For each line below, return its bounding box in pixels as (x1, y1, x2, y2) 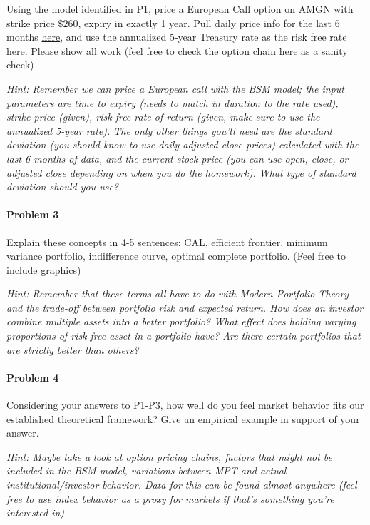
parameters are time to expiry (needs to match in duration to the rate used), (6, 95, 339, 110)
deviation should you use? (6, 179, 119, 194)
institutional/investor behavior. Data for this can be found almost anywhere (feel (6, 477, 357, 492)
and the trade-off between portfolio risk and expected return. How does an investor (6, 300, 364, 315)
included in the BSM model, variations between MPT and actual (6, 463, 287, 478)
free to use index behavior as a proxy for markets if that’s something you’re (6, 491, 334, 506)
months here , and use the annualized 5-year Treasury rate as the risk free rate (6, 29, 347, 44)
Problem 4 (6, 369, 59, 384)
